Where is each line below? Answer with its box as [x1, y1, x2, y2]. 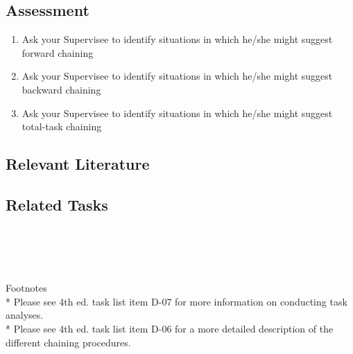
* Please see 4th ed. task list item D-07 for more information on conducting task [6, 294, 347, 308]
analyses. [6, 308, 44, 322]
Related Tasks [6, 193, 108, 215]
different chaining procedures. [6, 335, 131, 349]
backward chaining [21, 82, 101, 96]
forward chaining [21, 45, 94, 60]
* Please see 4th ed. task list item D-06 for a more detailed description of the [6, 321, 334, 335]
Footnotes [6, 281, 47, 295]
